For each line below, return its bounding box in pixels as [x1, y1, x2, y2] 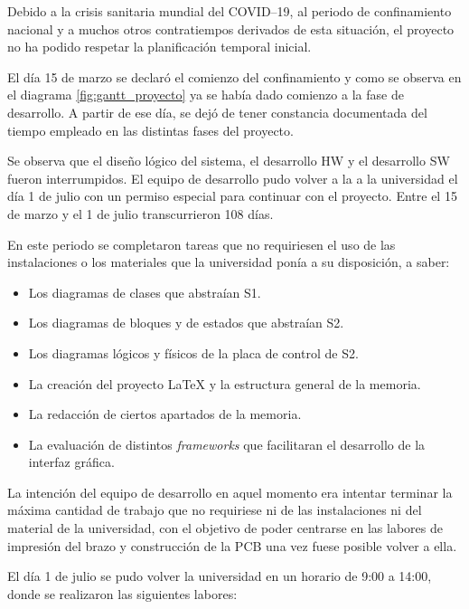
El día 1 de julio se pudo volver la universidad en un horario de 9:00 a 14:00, [7, 566, 432, 585]
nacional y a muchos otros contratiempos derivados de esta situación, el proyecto [7, 19, 455, 38]
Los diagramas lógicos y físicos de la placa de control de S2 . [28, 343, 359, 362]
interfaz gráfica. [28, 452, 115, 471]
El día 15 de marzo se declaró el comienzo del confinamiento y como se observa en [7, 67, 462, 86]
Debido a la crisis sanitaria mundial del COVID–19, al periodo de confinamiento [7, 2, 452, 20]
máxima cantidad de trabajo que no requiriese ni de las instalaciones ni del [7, 500, 422, 519]
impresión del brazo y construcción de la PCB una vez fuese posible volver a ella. [7, 536, 457, 555]
